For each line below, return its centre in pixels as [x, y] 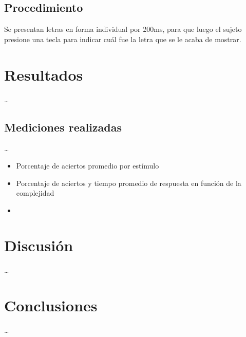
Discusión [39, 245]
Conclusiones [51, 305]
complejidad [35, 193]
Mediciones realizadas [63, 127]
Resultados [44, 74]
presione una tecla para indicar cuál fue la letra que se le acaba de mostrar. [123, 39]
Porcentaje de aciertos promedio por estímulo [88, 165]
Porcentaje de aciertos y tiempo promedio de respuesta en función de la [129, 183]
